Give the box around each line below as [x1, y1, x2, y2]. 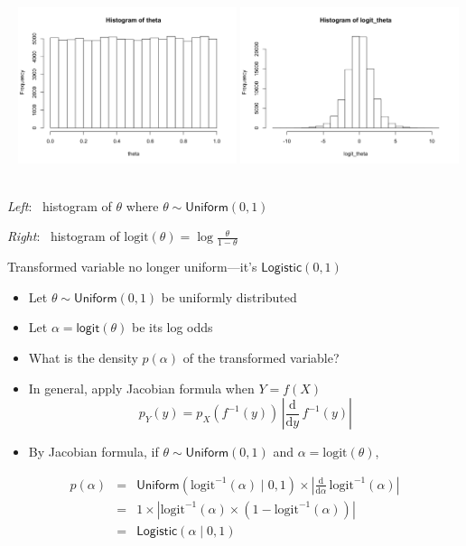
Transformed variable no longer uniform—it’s [7, 257, 257, 276]
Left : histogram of [7, 196, 112, 215]
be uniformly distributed [161, 287, 297, 306]
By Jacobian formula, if [28, 442, 159, 461]
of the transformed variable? [182, 348, 340, 367]
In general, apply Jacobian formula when [28, 378, 255, 397]
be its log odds [131, 318, 213, 337]
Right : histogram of [7, 227, 120, 245]
